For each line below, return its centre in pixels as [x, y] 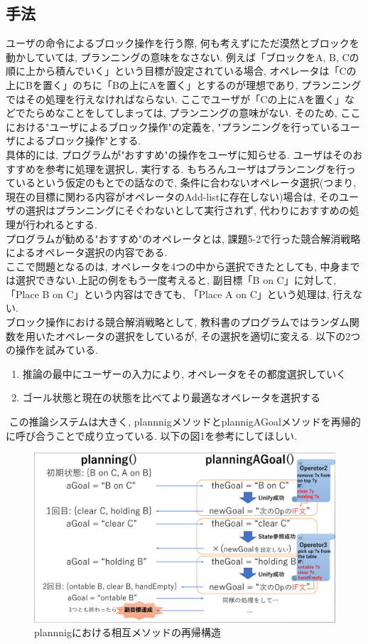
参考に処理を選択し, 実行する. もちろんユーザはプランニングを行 [195, 168]
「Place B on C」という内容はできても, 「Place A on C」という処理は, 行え [179, 294]
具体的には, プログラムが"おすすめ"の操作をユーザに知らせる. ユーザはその [179, 154]
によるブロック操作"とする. [78, 141]
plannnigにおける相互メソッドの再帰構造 [128, 632]
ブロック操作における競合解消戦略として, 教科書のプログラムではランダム [178, 322]
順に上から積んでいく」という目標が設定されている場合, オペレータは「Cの [181, 71]
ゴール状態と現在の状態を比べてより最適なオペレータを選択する [171, 397]
